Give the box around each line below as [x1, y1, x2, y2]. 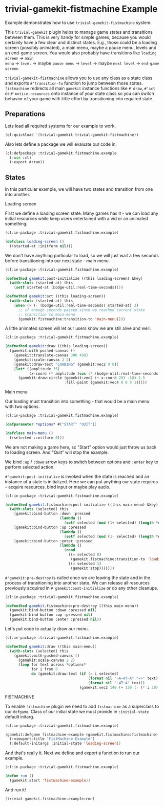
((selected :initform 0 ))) [9, 435, 64, 440]
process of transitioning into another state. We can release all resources [5, 580, 150, 585]
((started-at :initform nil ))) [9, 244, 73, 248]
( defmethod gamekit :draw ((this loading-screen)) [5, 344, 108, 349]
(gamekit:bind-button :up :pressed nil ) [9, 612, 93, 617]
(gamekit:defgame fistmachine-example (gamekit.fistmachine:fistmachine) [5, 732, 159, 737]
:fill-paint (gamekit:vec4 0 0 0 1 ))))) [64, 380, 147, 385]
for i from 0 [31, 667, 58, 672]
